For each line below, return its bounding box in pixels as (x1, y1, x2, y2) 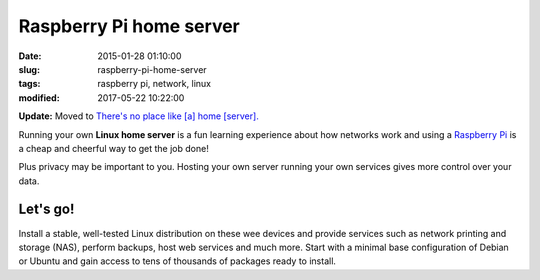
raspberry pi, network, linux (97, 78, 212, 90)
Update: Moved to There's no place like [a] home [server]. (18, 110, 259, 122)
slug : (18, 63, 40, 75)
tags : (18, 78, 41, 90)
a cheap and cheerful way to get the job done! (18, 142, 209, 154)
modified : (18, 91, 60, 104)
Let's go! (18, 201, 75, 218)
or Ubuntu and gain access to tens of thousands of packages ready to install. (18, 255, 337, 267)
